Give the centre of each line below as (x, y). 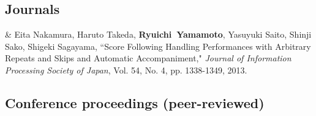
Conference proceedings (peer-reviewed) (135, 102)
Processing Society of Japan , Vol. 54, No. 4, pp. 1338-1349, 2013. (126, 70)
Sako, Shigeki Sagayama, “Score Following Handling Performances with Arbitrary (158, 46)
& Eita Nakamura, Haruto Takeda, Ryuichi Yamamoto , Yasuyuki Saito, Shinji (158, 34)
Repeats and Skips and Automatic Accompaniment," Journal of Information (148, 58)
